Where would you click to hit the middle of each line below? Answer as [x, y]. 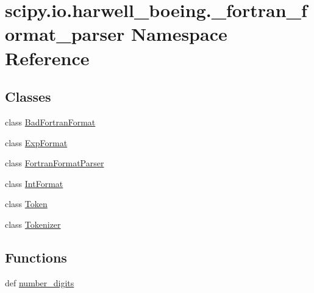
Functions [36, 257]
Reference [47, 58]
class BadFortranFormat [50, 122]
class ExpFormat [36, 142]
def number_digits [40, 282]
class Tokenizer [33, 224]
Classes [28, 97]
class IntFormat [34, 183]
